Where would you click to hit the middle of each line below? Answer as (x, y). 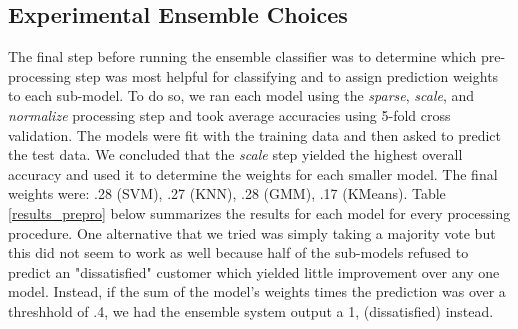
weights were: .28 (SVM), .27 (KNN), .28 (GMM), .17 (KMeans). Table (227, 193)
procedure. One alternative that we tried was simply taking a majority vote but (252, 232)
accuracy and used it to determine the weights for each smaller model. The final (253, 173)
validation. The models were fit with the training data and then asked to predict (255, 134)
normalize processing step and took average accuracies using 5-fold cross (229, 114)
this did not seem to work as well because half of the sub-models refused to (238, 252)
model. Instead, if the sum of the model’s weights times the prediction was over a (257, 291)
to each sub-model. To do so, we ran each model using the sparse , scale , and (241, 95)
